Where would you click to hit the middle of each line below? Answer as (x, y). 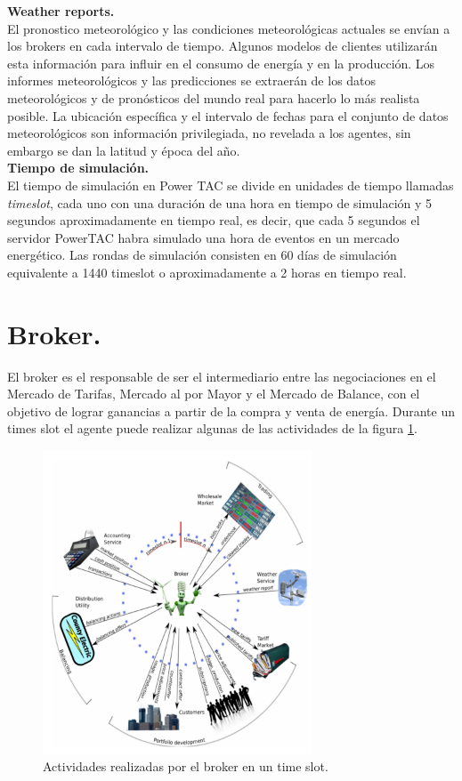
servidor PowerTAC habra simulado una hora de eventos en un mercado (203, 237)
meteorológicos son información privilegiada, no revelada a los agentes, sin (209, 133)
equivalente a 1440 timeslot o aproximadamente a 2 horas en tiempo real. (207, 272)
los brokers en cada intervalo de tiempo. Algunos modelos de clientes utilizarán (223, 46)
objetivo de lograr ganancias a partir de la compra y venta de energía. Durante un (231, 411)
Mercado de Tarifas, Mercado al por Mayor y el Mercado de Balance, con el (214, 394)
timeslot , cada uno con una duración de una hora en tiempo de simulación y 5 (220, 202)
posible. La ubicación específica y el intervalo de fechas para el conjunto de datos (228, 115)
